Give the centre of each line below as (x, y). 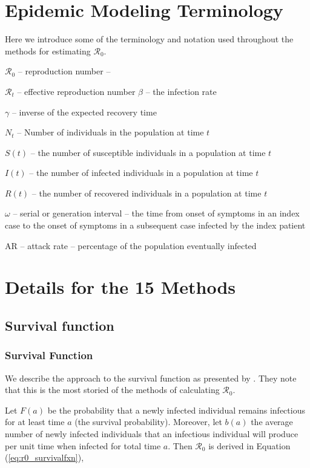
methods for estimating (48, 50)
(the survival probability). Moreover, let (148, 422)
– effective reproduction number (76, 91)
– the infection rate (181, 91)
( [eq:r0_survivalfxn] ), (45, 457)
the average (272, 422)
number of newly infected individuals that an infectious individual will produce (152, 434)
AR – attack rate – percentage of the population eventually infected (131, 245)
